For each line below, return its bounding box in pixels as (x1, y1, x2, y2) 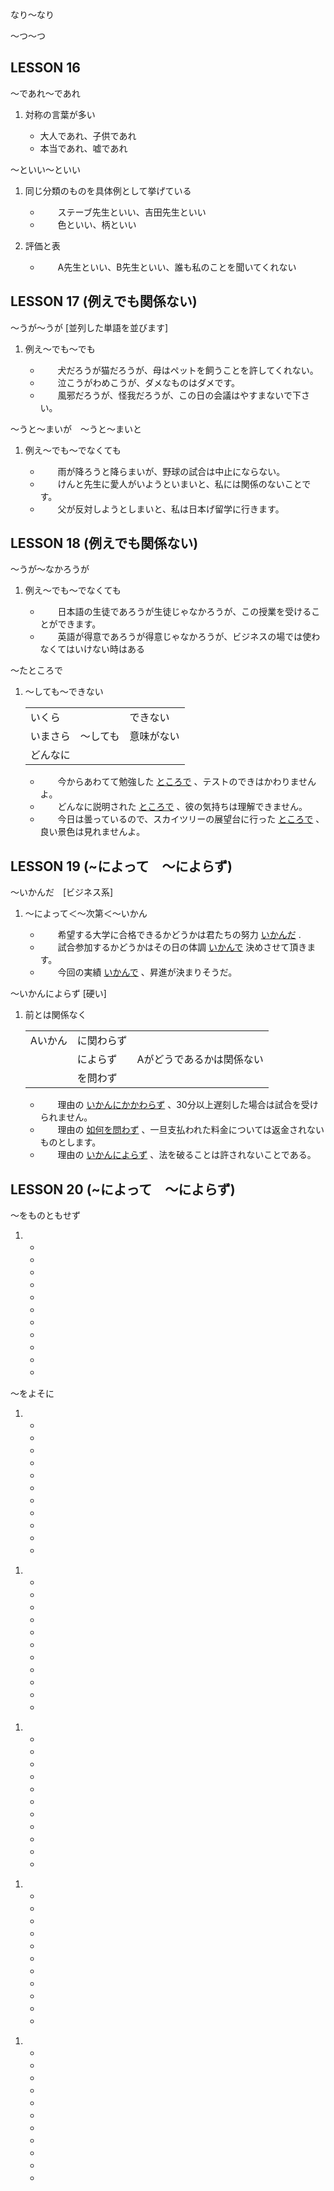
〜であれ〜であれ (10, 87, 81, 99)
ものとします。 (39, 1136, 102, 1148)
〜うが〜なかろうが (10, 563, 90, 575)
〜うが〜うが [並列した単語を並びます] (10, 321, 169, 333)
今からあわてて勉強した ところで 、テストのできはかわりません (57, 776, 317, 788)
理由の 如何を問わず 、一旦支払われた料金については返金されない (57, 1124, 325, 1136)
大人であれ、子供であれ (39, 129, 137, 142)
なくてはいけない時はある (39, 643, 145, 655)
